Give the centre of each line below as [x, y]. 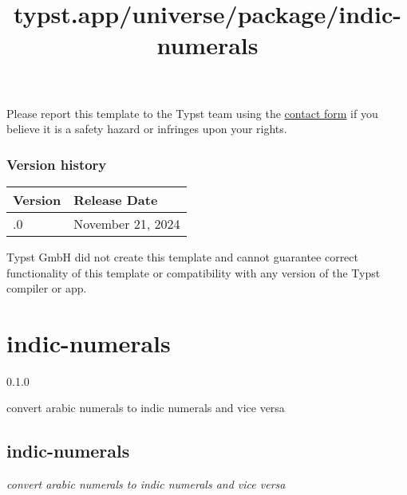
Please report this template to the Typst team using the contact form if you [192, 113]
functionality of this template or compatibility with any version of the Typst [194, 272]
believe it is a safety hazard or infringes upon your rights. [147, 129]
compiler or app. [47, 288]
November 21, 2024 [127, 223]
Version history [57, 164]
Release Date [116, 199]
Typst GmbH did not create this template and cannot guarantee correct [182, 256]
